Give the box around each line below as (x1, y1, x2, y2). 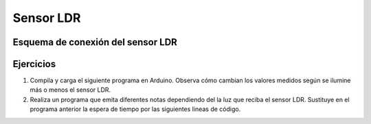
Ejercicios (12, 58, 56, 70)
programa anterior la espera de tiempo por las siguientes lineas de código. (30, 105, 241, 113)
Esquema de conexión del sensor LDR (12, 36, 178, 48)
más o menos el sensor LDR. (30, 86, 111, 94)
